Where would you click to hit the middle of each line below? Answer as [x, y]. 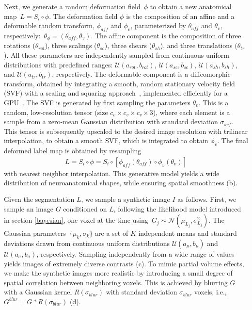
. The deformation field [83, 16]
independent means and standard [188, 233]
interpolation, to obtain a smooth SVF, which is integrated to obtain [106, 140]
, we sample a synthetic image [126, 199]
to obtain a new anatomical [191, 6]
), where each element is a [191, 112]
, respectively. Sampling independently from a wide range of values [135, 253]
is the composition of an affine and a [180, 16]
